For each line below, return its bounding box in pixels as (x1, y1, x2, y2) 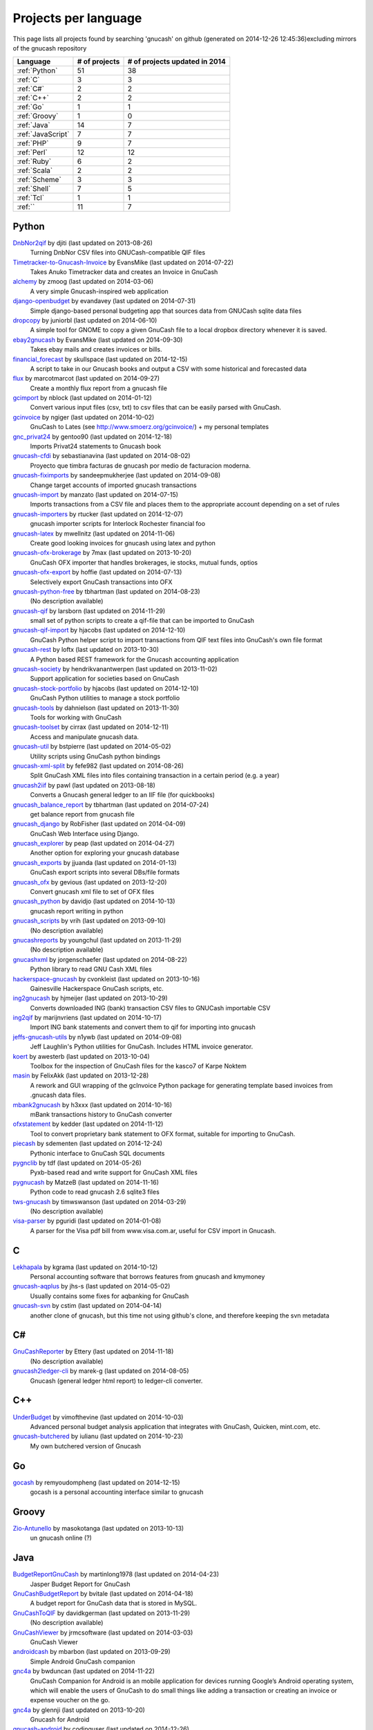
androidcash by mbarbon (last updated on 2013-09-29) (12, 1648, 171, 1656)
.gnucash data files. (30, 1091, 86, 1100)
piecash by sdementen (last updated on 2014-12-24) (12, 1139, 162, 1148)
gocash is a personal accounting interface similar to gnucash (30, 1488, 204, 1496)
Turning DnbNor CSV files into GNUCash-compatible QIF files (30, 248, 206, 257)
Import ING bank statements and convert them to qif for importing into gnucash (30, 1023, 256, 1031)
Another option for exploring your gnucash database (30, 848, 180, 857)
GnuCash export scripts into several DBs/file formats (30, 868, 180, 877)
